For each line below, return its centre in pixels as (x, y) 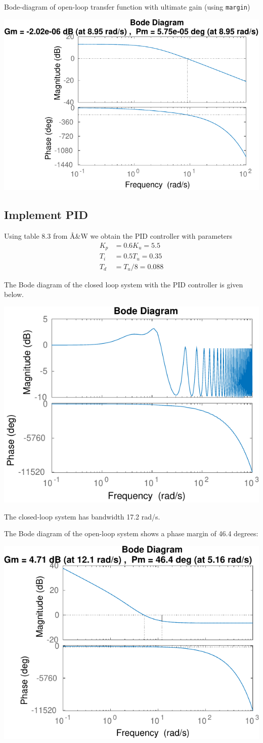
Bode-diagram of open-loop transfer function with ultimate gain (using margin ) (127, 7)
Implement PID (46, 215)
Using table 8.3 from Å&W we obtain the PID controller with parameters (118, 236)
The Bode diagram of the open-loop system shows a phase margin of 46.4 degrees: (131, 533)
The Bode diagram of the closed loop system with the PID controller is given (124, 284)
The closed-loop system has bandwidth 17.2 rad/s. (82, 516)
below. (14, 294)
